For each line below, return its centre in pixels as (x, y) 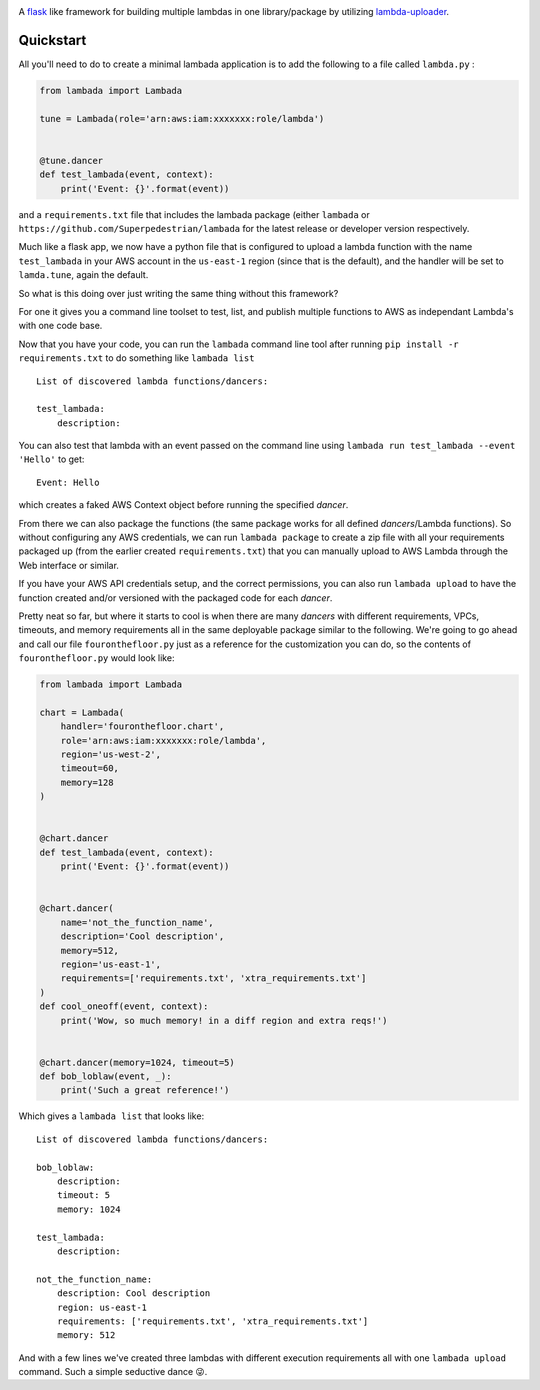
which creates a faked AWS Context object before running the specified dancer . (183, 505)
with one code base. (60, 326)
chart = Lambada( (82, 712)
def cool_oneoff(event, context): (124, 1006)
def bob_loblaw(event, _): (105, 1076)
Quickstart (52, 40)
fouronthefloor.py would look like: (96, 658)
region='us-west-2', (111, 754)
